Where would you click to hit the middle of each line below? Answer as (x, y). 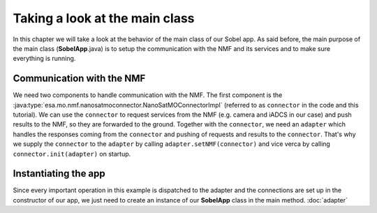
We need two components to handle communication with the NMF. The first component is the (148, 95)
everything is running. (44, 59)
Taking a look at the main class (104, 18)
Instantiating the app (59, 174)
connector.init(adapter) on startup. (72, 154)
